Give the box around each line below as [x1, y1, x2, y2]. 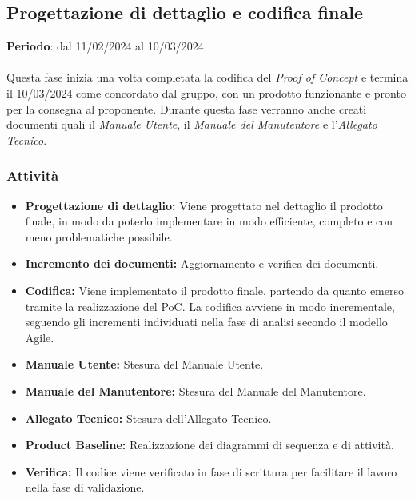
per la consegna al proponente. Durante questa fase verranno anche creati [6, 100, 367, 117]
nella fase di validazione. [25, 479, 145, 496]
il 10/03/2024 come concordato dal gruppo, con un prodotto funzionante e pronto [6, 84, 406, 101]
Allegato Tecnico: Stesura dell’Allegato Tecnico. [25, 409, 272, 426]
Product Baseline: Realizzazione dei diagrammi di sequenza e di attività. [25, 436, 394, 453]
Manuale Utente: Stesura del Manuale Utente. [25, 356, 264, 373]
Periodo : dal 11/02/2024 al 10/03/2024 [6, 38, 204, 54]
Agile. [25, 329, 54, 345]
